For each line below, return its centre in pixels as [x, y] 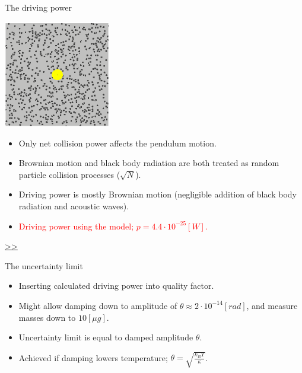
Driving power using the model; [76, 226]
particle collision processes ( [69, 174]
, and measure [272, 305]
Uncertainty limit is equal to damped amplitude [106, 337]
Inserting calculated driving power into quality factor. [116, 286]
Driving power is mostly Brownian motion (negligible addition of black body [158, 194]
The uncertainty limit [44, 265]
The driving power [38, 7]
